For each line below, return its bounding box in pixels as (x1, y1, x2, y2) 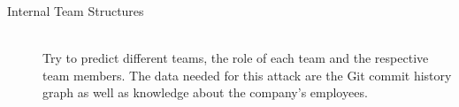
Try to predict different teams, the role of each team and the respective (42, 49, 429, 67)
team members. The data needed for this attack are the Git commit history (42, 65, 452, 84)
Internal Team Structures (7, 2, 144, 19)
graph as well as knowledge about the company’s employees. (42, 83, 368, 102)
